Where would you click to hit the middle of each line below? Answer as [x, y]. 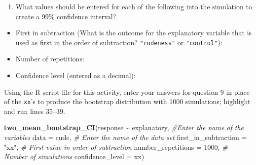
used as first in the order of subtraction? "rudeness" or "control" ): [119, 42]
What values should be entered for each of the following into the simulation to [134, 6]
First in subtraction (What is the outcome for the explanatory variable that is [134, 33]
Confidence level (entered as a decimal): [75, 75]
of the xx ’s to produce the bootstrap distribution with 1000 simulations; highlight [127, 101]
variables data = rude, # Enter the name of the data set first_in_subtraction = [126, 137]
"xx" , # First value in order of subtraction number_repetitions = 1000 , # [116, 147]
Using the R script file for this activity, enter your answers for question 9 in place [127, 92]
